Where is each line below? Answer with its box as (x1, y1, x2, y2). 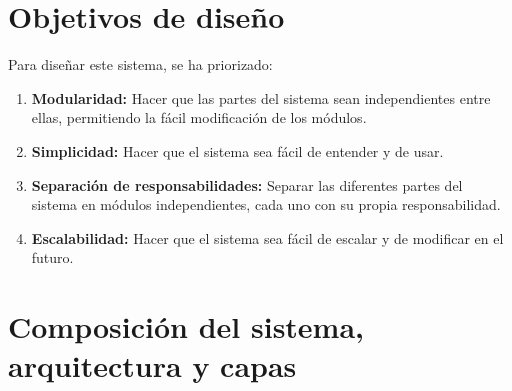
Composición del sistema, (8, 306, 365, 347)
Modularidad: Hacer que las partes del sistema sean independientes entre (31, 87, 491, 108)
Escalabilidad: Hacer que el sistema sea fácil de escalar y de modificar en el (31, 227, 504, 248)
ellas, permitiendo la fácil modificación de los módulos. (31, 107, 367, 128)
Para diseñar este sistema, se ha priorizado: (8, 54, 273, 75)
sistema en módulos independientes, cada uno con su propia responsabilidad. (31, 194, 501, 215)
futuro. (31, 247, 74, 268)
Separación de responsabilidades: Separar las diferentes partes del (31, 174, 463, 195)
